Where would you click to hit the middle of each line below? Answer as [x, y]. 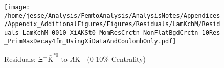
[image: [17, 7]
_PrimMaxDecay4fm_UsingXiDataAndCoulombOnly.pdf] [90, 41]
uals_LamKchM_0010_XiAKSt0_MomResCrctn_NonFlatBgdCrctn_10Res [112, 32]
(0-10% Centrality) [116, 59]
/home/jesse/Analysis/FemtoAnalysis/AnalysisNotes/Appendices [112, 16]
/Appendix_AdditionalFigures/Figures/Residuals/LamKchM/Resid [112, 24]
